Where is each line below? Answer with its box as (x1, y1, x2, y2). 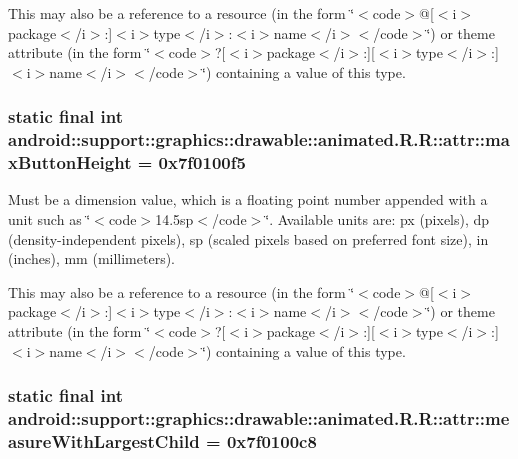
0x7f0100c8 (226, 428, 317, 453)
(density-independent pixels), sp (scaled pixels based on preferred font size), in (8, 228, 489, 249)
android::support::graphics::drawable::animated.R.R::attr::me (8, 406, 510, 431)
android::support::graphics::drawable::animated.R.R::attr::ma (8, 127, 510, 152)
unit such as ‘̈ (8, 209, 91, 230)
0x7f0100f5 (158, 150, 246, 175)
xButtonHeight (8, 150, 132, 175)
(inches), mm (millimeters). (8, 248, 176, 269)
